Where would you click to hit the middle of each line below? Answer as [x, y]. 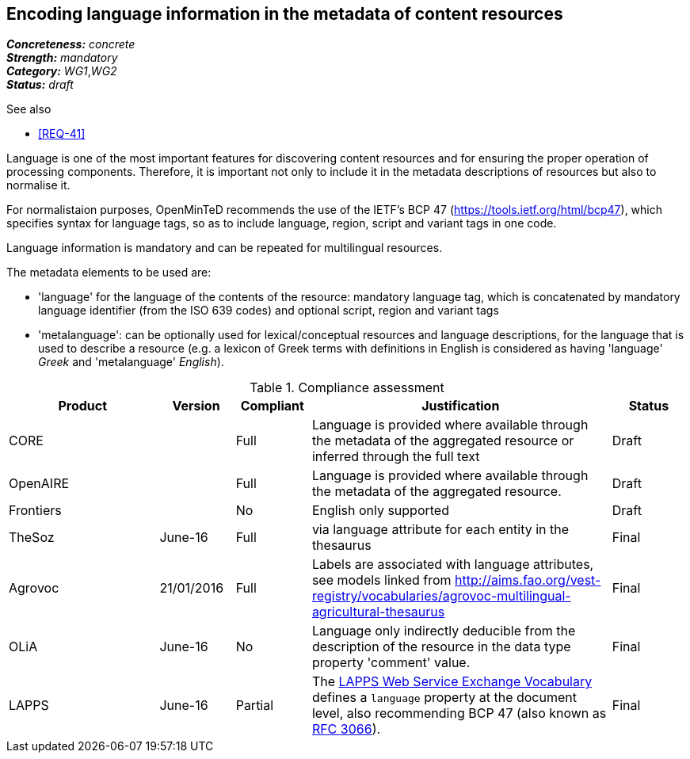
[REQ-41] [62, 134]
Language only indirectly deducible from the [444, 631]
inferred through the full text [396, 457]
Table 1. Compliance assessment [347, 388]
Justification [461, 406]
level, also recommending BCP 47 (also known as [459, 713]
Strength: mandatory [62, 58]
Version [196, 406]
